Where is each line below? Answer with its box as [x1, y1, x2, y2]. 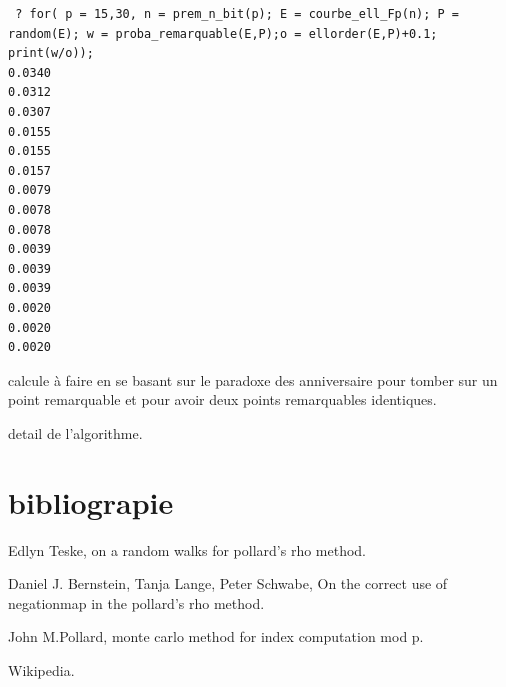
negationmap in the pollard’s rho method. [8, 592, 265, 613]
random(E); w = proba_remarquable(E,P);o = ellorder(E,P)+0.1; [8, 26, 438, 41]
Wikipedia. [8, 659, 75, 680]
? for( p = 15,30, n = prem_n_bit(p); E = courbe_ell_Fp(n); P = [15, 7, 460, 21]
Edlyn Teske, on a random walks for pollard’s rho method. [8, 539, 367, 560]
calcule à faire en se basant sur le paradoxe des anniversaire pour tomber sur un [8, 369, 498, 390]
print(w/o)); [8, 46, 94, 61]
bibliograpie [8, 481, 174, 522]
